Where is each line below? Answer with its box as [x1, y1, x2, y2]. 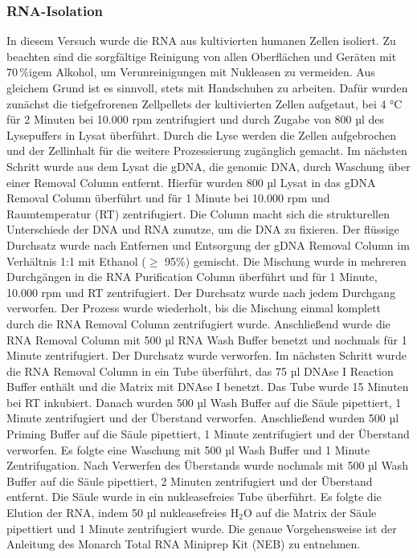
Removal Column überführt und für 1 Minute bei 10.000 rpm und [6, 189, 330, 206]
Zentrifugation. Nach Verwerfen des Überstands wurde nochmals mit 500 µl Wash [6, 457, 408, 474]
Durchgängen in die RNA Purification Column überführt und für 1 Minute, [6, 268, 378, 285]
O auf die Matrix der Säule [243, 504, 377, 521]
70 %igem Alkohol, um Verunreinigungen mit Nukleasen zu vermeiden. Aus [6, 63, 375, 80]
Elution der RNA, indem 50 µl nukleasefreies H [6, 504, 239, 521]
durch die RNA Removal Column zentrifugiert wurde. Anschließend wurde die [6, 315, 390, 332]
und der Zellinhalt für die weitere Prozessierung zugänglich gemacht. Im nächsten [6, 142, 407, 159]
